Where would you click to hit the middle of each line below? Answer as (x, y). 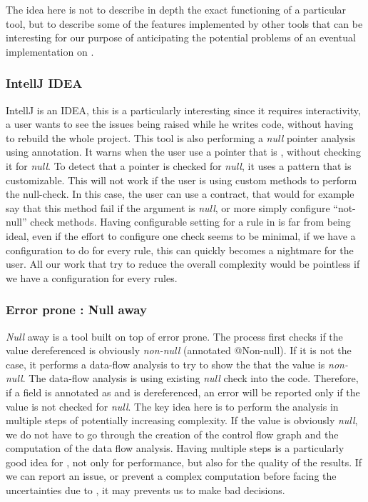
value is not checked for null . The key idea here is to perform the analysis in (172, 406)
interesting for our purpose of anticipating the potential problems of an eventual (181, 37)
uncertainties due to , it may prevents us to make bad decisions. (145, 490)
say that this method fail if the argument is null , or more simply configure (168, 207)
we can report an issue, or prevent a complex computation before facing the (171, 476)
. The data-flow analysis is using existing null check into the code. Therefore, (190, 378)
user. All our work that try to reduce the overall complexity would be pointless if (183, 264)
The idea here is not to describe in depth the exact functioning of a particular (176, 9)
